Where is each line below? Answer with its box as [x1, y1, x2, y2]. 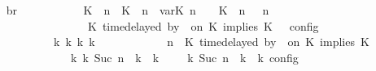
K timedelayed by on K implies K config [87, 17, 319, 34]
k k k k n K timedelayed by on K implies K [53, 33, 369, 50]
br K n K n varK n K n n [6, 2, 269, 18]
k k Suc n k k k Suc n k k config [70, 48, 299, 65]
